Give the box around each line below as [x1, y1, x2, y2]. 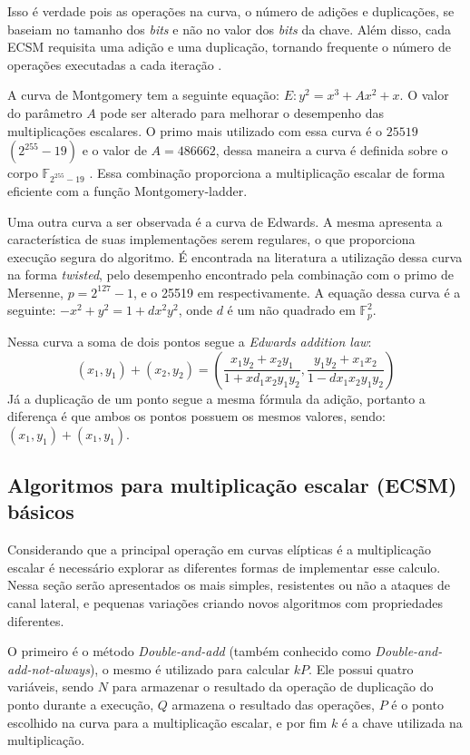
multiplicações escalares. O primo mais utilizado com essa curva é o [7, 121, 383, 140]
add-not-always [7, 659, 90, 678]
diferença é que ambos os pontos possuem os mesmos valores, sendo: [7, 407, 386, 426]
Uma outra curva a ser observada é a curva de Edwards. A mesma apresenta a [7, 211, 443, 230]
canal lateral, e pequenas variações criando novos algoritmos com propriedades [7, 593, 444, 613]
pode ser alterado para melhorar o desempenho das [100, 103, 385, 122]
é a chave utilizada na [341, 712, 463, 731]
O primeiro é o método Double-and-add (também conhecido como [7, 642, 371, 661]
